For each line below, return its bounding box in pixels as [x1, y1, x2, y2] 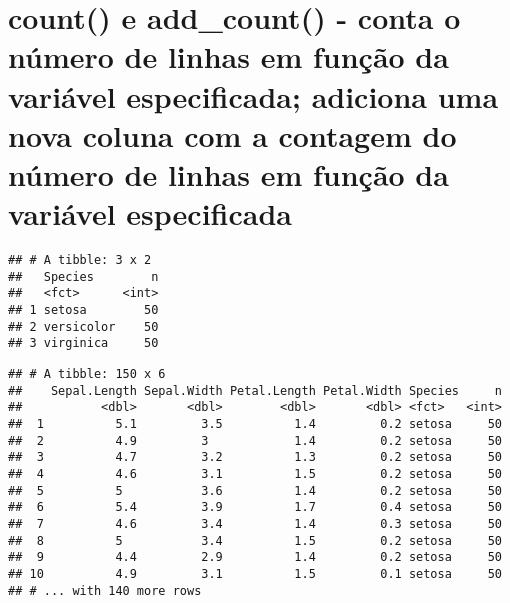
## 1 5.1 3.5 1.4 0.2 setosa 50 [8, 416, 502, 431]
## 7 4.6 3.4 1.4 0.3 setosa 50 [8, 516, 502, 531]
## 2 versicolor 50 [8, 319, 159, 334]
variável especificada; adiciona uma [8, 75, 499, 116]
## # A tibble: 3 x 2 [8, 253, 152, 268]
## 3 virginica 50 [8, 336, 159, 351]
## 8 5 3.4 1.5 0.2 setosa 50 [8, 533, 502, 548]
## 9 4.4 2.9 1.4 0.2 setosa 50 [8, 550, 502, 565]
